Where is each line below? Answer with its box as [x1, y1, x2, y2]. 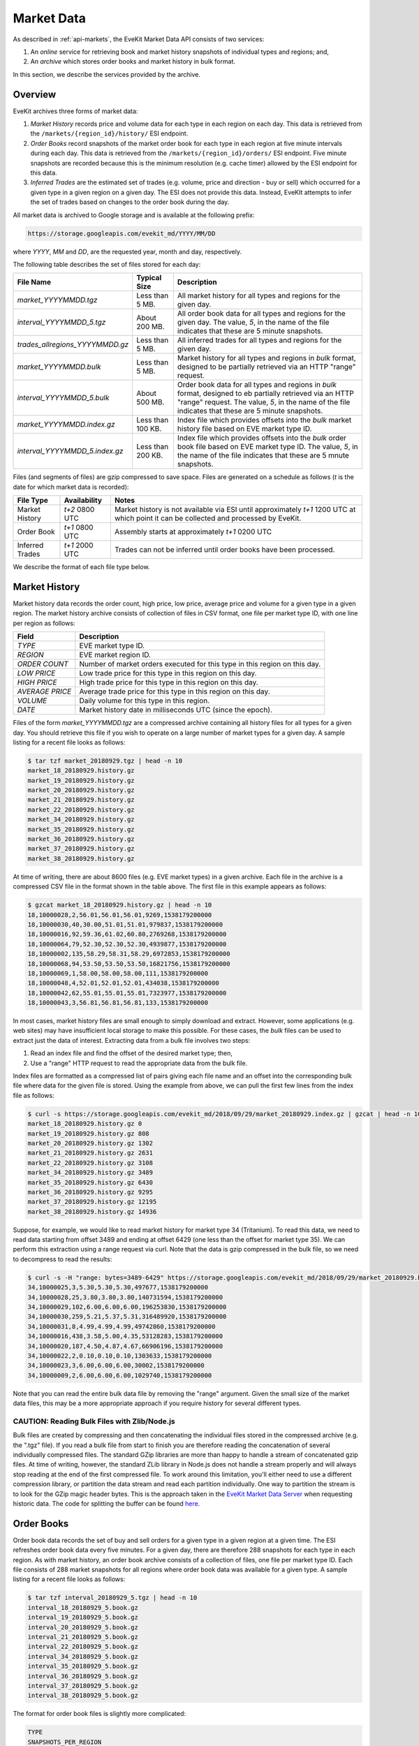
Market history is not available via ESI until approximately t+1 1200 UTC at [114, 505, 356, 515]
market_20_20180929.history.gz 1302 [27, 1139, 154, 1147]
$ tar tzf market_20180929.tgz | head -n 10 [27, 756, 183, 765]
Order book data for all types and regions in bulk [177, 380, 337, 390]
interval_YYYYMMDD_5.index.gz [17, 446, 124, 456]
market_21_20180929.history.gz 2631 [27, 1149, 154, 1157]
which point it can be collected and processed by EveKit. [114, 513, 302, 523]
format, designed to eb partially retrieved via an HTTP [177, 388, 354, 398]
